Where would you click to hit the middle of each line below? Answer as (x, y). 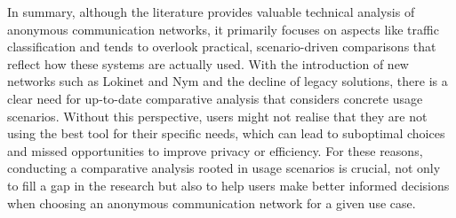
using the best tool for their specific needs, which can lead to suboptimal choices (226, 133)
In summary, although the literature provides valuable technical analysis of (211, 12)
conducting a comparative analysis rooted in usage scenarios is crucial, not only (224, 168)
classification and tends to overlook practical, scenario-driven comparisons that (222, 47)
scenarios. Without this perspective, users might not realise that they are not (217, 116)
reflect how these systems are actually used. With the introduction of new (208, 63)
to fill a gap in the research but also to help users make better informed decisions (228, 185)
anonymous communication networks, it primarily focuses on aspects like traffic (223, 29)
